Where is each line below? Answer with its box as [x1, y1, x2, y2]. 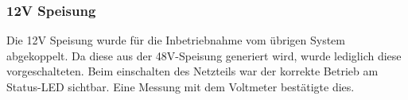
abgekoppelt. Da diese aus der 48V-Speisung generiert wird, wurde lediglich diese [6, 47, 402, 63]
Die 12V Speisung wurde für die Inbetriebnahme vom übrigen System [6, 32, 345, 48]
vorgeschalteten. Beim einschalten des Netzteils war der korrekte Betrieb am [6, 63, 379, 79]
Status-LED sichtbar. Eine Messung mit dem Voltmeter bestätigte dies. [6, 79, 355, 94]
